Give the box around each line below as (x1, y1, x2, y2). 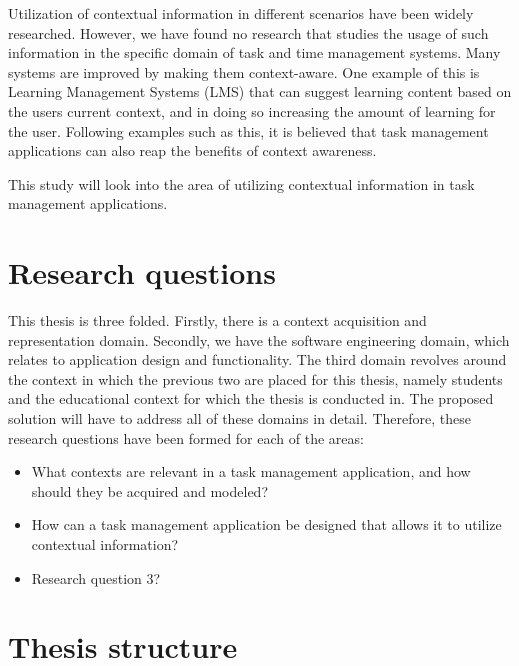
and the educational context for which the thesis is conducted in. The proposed (8, 388, 494, 409)
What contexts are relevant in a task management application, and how (31, 461, 471, 482)
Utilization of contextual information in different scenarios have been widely (8, 3, 474, 23)
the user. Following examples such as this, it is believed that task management (8, 120, 489, 141)
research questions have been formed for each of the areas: (8, 427, 364, 448)
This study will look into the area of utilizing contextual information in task (8, 173, 475, 194)
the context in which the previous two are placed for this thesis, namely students (8, 368, 503, 389)
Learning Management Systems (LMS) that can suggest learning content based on (8, 81, 512, 102)
